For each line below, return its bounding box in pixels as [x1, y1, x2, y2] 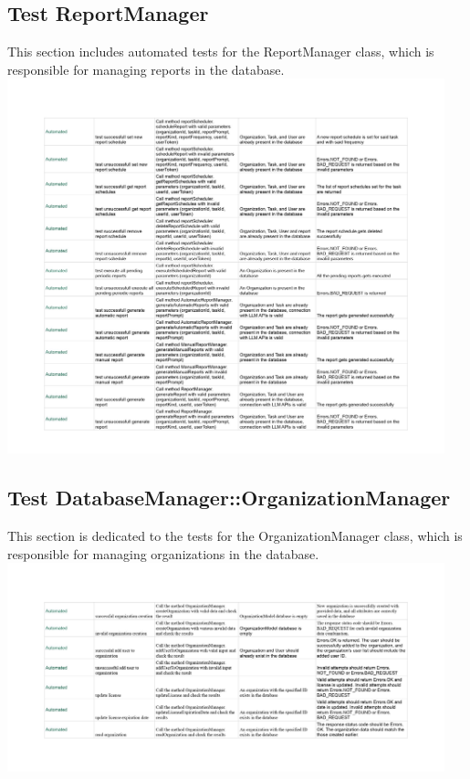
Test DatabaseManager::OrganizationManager [7, 483, 451, 512]
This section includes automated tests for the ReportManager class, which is [7, 42, 434, 61]
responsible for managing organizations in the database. [7, 544, 319, 563]
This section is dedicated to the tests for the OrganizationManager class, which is [7, 526, 463, 545]
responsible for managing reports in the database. [7, 59, 285, 78]
